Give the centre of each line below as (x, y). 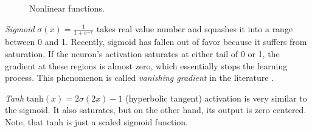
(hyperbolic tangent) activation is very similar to (216, 98)
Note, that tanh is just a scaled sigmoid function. (96, 121)
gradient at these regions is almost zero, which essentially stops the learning (146, 65)
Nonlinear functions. (67, 8)
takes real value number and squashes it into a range (195, 28)
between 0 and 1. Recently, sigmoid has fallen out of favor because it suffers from (156, 42)
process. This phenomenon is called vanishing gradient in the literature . (140, 78)
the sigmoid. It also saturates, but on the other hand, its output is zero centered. (156, 110)
